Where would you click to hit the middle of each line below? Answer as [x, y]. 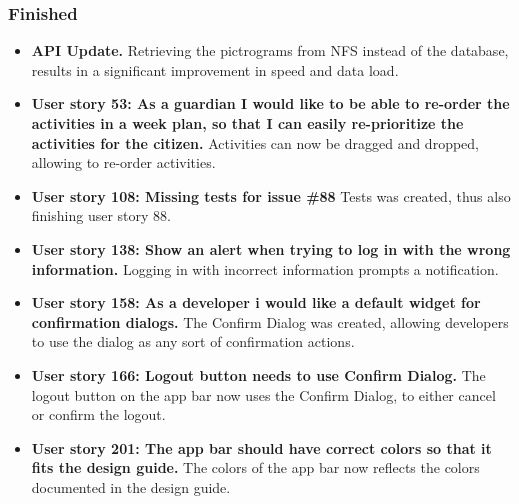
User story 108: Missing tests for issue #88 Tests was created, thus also [271, 195]
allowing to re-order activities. [123, 162]
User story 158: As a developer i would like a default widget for [256, 302]
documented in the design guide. [131, 486]
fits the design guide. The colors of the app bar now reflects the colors [255, 467]
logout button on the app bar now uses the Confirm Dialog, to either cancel [263, 394]
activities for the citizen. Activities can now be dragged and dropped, [255, 142]
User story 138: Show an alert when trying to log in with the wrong [271, 248]
